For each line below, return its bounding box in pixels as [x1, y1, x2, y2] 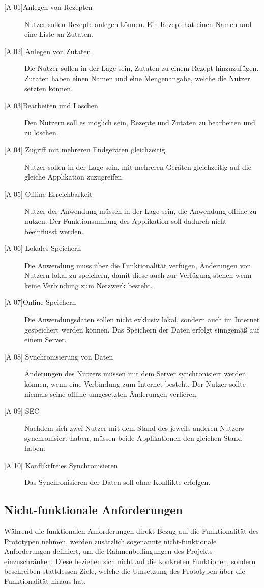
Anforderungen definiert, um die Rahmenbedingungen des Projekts [4, 546, 213, 556]
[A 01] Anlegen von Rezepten [4, 2, 93, 12]
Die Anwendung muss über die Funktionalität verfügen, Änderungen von [24, 260, 251, 270]
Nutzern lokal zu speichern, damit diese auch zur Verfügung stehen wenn [24, 270, 252, 280]
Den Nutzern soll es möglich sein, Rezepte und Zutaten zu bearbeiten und [24, 117, 255, 127]
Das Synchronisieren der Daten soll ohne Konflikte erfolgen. [24, 477, 211, 488]
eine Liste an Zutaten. [24, 29, 93, 39]
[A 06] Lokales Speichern [4, 243, 81, 253]
